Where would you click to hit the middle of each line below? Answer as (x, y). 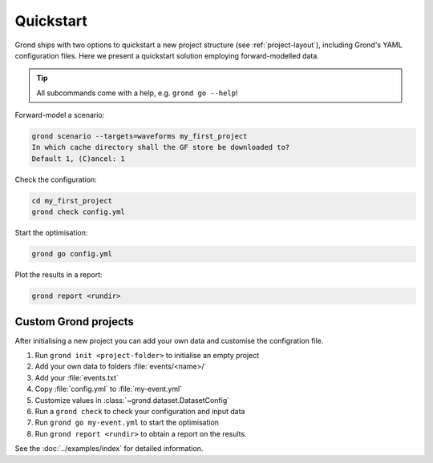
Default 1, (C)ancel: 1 (79, 159)
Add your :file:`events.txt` (77, 377)
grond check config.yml (79, 212)
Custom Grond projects (74, 322)
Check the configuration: (56, 179)
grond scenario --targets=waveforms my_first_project (140, 137)
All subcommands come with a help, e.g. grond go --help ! (137, 93)
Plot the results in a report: (59, 275)
